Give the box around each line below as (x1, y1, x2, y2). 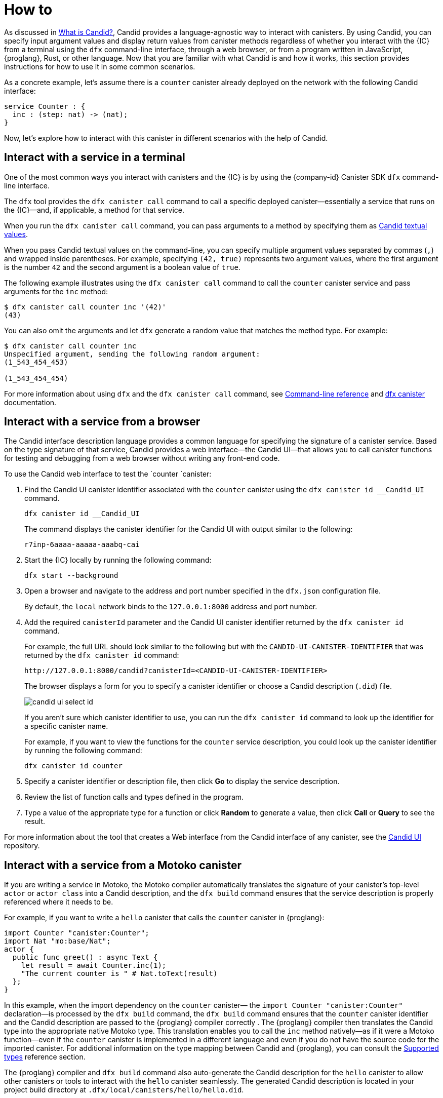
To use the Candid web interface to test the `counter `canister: (4, 469, 212, 479)
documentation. (4, 398, 57, 407)
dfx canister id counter (24, 762, 123, 770)
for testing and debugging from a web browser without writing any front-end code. (4, 454, 280, 463)
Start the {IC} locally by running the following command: (24, 556, 212, 565)
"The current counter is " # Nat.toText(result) (21, 969, 218, 978)
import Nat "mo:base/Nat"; (4, 937, 111, 946)
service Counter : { (4, 102, 86, 110)
